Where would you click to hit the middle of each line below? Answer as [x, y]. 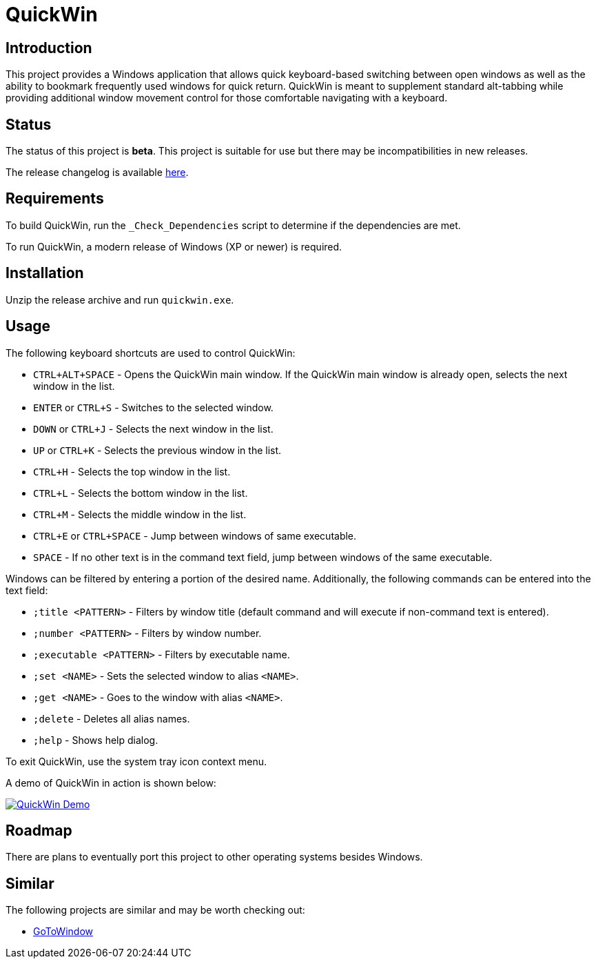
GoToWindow [63, 932]
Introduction [49, 48]
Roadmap [39, 830]
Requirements [55, 199]
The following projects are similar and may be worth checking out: [155, 910]
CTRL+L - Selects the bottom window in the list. [141, 493]
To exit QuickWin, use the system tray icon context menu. [136, 761]
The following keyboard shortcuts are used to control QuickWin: [151, 353]
